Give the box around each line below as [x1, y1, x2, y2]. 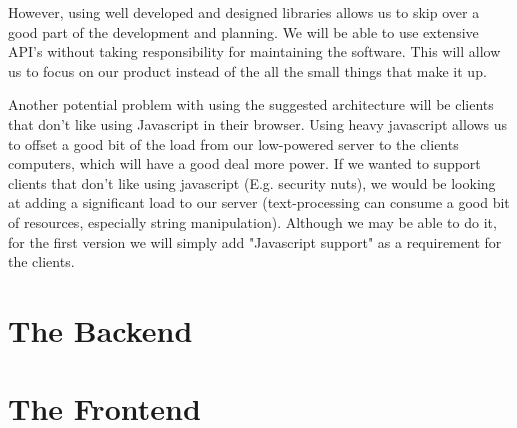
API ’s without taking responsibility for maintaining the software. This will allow [8, 41, 501, 62]
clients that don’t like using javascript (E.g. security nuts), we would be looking [8, 172, 496, 193]
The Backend [8, 309, 193, 350]
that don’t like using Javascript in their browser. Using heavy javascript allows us [8, 113, 508, 134]
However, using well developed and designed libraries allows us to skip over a [8, 2, 480, 22]
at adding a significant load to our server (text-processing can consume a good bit [8, 192, 510, 213]
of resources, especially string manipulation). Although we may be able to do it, [8, 211, 497, 232]
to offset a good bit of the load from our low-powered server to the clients [8, 133, 459, 154]
